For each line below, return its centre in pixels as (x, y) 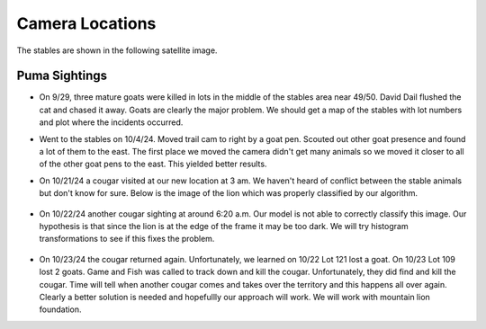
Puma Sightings (62, 76)
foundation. (60, 309)
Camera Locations (86, 23)
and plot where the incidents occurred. (111, 122)
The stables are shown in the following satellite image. (117, 50)
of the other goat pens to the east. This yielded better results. (153, 164)
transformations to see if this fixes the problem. (127, 239)
